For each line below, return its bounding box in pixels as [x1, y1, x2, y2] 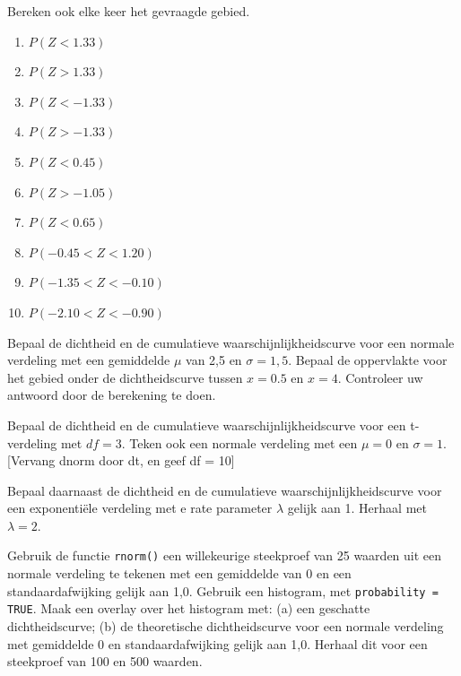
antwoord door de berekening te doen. [7, 386, 216, 404]
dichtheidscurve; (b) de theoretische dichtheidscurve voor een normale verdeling [7, 617, 444, 636]
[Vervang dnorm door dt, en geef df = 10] [7, 451, 235, 470]
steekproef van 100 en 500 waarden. [7, 652, 203, 671]
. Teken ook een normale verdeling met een [121, 433, 358, 452]
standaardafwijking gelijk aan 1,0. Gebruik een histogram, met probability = [7, 581, 439, 600]
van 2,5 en [186, 351, 242, 369]
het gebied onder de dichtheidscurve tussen [7, 368, 243, 386]
